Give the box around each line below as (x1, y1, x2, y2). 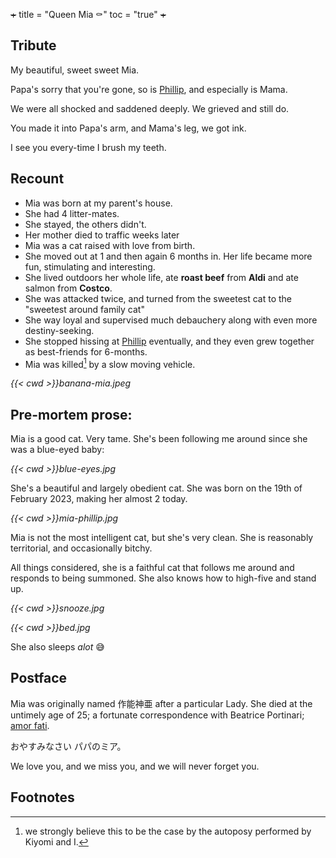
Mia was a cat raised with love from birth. (24, 239, 196, 251)
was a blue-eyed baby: (10, 444, 105, 456)
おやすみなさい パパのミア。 (10, 740, 127, 752)
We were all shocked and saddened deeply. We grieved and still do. (10, 102, 290, 114)
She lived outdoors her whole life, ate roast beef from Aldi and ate (24, 271, 299, 283)
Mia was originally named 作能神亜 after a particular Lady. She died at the (10, 697, 313, 709)
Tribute (10, 37, 57, 54)
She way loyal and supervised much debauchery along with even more (24, 314, 318, 326)
